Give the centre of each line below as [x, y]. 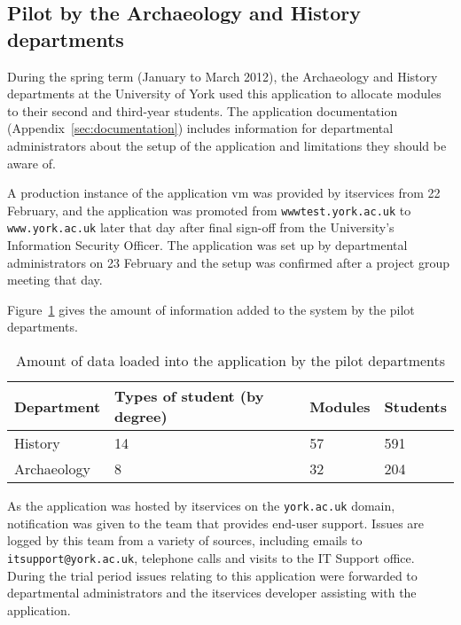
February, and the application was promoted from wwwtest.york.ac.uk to [209, 210]
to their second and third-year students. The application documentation [203, 110]
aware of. [31, 163]
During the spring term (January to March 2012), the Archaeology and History [223, 76]
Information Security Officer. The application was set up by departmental [207, 245]
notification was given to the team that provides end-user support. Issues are [216, 523]
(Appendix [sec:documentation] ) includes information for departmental [200, 128]
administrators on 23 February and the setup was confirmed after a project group [229, 262]
